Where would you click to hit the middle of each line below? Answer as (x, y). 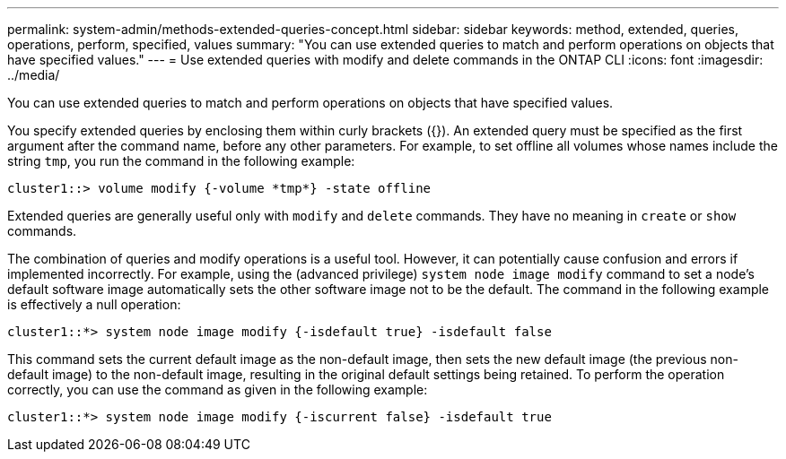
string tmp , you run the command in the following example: (181, 161)
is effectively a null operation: (94, 304)
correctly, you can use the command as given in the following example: (218, 390)
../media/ (34, 75)
